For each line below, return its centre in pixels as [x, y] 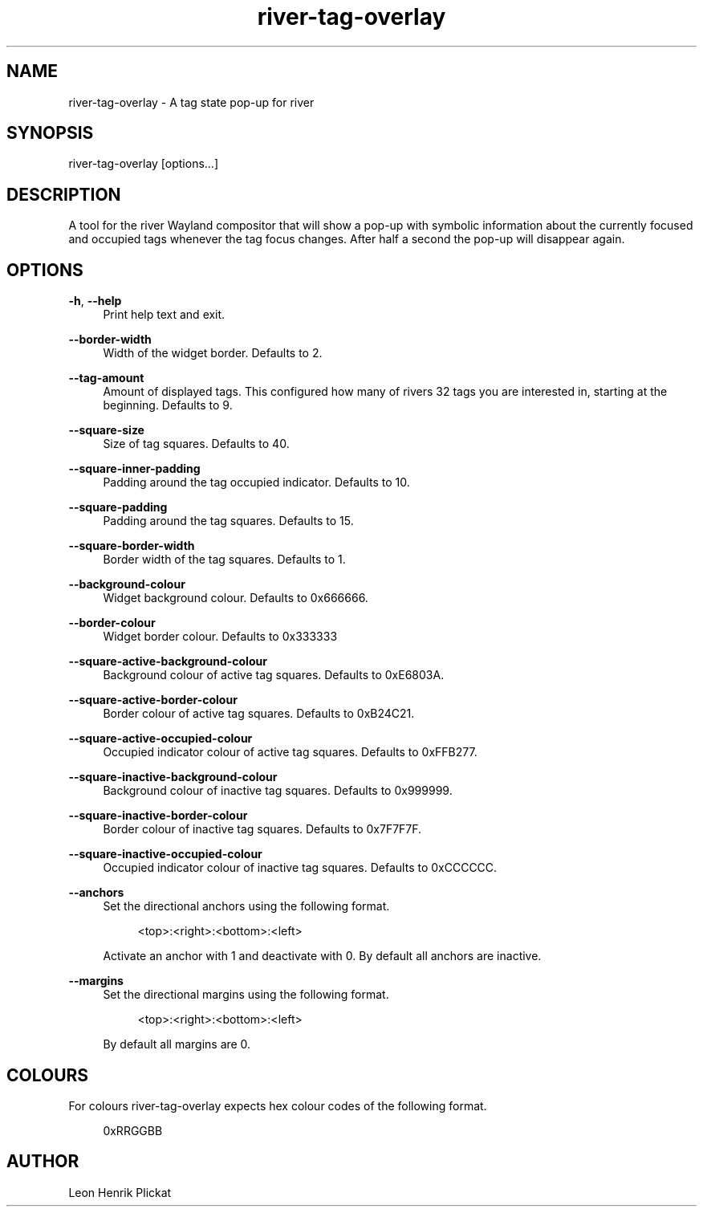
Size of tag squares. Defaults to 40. [196, 444]
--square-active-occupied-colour [161, 739]
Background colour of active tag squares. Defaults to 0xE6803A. [274, 675]
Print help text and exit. [164, 315]
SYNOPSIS [50, 133]
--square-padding [118, 507]
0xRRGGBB [133, 1130]
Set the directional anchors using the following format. [246, 906]
